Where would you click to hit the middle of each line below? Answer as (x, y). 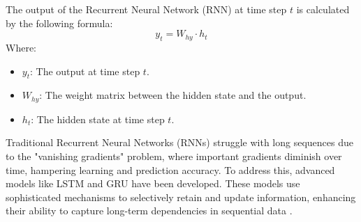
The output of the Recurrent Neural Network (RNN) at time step (146, 9)
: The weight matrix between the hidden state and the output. (173, 95)
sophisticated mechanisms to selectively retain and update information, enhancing (181, 197)
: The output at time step (85, 71)
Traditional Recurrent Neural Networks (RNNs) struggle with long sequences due (179, 142)
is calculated (323, 9)
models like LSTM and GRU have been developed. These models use (153, 183)
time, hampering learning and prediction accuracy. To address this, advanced (170, 169)
